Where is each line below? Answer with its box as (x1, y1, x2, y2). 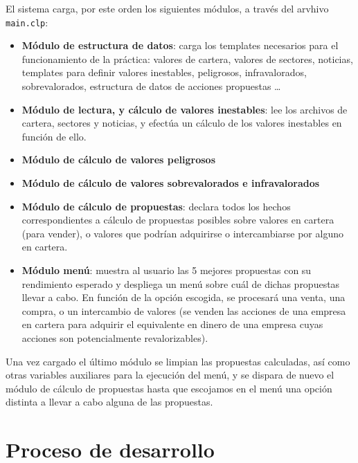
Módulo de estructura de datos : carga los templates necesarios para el (21, 38, 339, 53)
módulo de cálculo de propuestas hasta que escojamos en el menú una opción (6, 381, 332, 395)
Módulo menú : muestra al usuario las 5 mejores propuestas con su (21, 262, 312, 277)
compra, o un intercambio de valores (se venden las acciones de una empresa (21, 303, 346, 318)
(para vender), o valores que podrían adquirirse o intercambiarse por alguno (21, 226, 343, 240)
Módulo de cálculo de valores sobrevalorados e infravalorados (21, 176, 320, 190)
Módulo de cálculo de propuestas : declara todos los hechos (21, 199, 291, 213)
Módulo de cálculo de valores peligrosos (21, 152, 216, 167)
